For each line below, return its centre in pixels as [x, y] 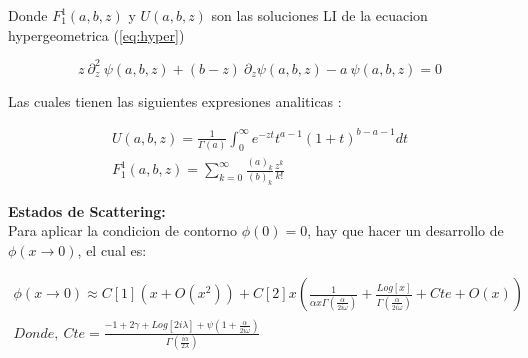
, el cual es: [112, 249]
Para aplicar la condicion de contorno [122, 230]
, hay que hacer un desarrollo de [405, 230]
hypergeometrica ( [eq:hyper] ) [96, 34]
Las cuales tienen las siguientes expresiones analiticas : [175, 100]
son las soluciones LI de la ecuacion [319, 15]
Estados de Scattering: [87, 210]
